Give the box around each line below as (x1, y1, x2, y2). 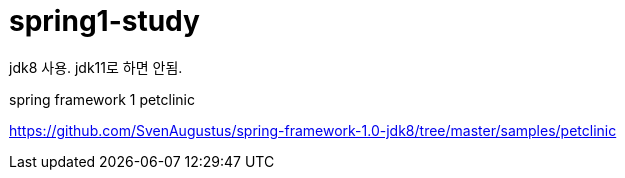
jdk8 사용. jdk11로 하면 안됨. (9, 58, 183, 76)
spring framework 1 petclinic (9, 90, 195, 108)
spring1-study (9, 4, 200, 38)
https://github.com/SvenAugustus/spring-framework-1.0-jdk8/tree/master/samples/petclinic (9, 121, 617, 139)
